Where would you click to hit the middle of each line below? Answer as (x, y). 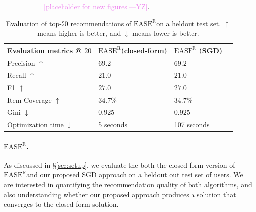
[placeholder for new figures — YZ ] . (97, 6)
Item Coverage (30, 100)
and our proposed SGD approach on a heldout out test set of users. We (135, 175)
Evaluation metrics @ (45, 50)
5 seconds (113, 124)
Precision (21, 63)
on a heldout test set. (189, 23)
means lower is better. (166, 33)
